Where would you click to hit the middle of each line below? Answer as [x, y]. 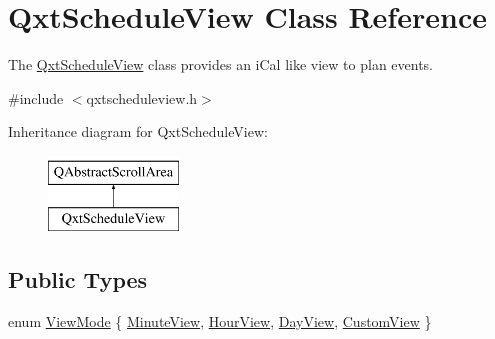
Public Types [78, 279]
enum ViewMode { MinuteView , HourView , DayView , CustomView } [220, 321]
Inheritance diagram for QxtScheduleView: [138, 131]
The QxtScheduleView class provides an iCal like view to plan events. [221, 64]
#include [36, 97]
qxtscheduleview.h [142, 97]
